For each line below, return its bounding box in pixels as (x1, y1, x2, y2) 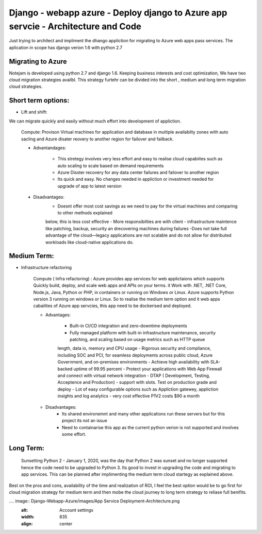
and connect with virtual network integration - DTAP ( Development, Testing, (57, 372, 211, 379)
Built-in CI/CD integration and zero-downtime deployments (69, 323, 187, 329)
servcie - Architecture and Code (9, 21, 142, 32)
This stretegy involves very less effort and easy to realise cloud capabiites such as (57, 156, 223, 162)
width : (21, 514, 35, 520)
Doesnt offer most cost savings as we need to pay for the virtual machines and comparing (57, 203, 238, 209)
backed (57, 366, 73, 372)
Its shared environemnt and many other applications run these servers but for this (62, 411, 225, 416)
